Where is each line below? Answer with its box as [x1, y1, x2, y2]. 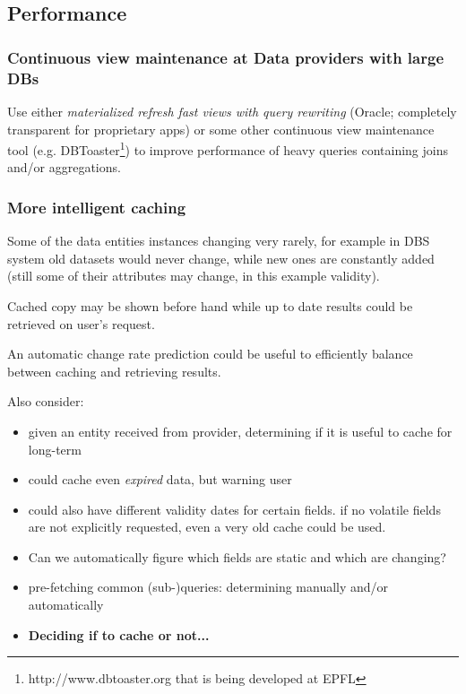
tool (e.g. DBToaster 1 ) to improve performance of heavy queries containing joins [7, 138, 449, 159]
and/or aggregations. [7, 158, 121, 177]
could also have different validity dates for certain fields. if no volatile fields [28, 499, 441, 518]
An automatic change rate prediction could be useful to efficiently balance [7, 344, 413, 363]
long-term [28, 439, 82, 458]
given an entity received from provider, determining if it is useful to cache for [28, 421, 453, 440]
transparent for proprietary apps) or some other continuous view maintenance [7, 119, 435, 138]
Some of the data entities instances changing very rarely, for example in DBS [7, 231, 430, 250]
